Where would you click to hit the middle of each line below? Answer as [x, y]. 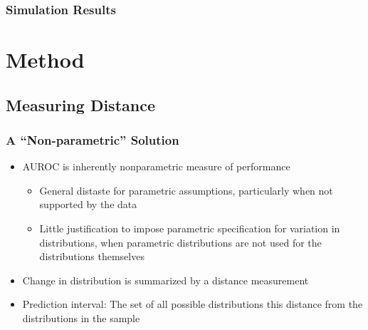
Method [45, 60]
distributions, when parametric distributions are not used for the [180, 242]
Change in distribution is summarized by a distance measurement [165, 280]
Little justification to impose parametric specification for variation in [190, 228]
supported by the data [88, 204]
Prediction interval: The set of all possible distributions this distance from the [193, 304]
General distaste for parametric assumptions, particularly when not [186, 190]
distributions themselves [92, 256]
